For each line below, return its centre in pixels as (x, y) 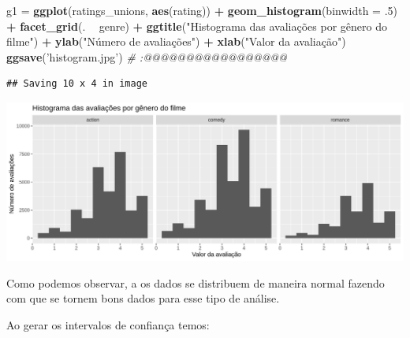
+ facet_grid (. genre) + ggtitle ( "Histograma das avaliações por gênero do (197, 26)
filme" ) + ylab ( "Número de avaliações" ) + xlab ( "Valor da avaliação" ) (176, 41)
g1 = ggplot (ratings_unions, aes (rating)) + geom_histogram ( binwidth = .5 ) (202, 10)
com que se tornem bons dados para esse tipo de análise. (143, 298)
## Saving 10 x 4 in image (77, 84)
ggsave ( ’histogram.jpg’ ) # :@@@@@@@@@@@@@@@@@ (147, 56)
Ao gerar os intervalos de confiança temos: (108, 325)
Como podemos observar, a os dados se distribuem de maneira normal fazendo (196, 282)
